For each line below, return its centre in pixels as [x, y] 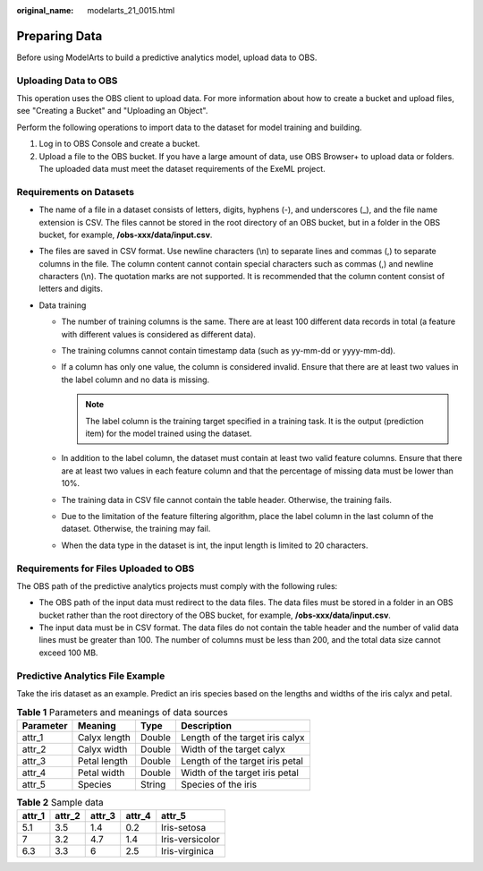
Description [206, 725]
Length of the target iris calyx [242, 737]
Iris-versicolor [191, 840]
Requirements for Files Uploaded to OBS [106, 568]
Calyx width [102, 749]
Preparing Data [59, 36]
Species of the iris [219, 784]
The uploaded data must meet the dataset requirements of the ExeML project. [182, 169]
